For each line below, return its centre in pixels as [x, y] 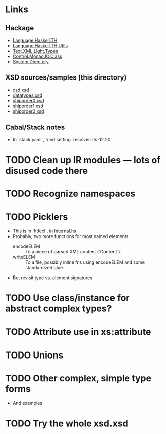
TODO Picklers [37, 217]
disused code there [47, 170]
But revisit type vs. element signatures [52, 278]
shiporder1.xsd [28, 106]
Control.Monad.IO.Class [37, 56]
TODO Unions [34, 355]
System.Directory [31, 62]
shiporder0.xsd [28, 100]
